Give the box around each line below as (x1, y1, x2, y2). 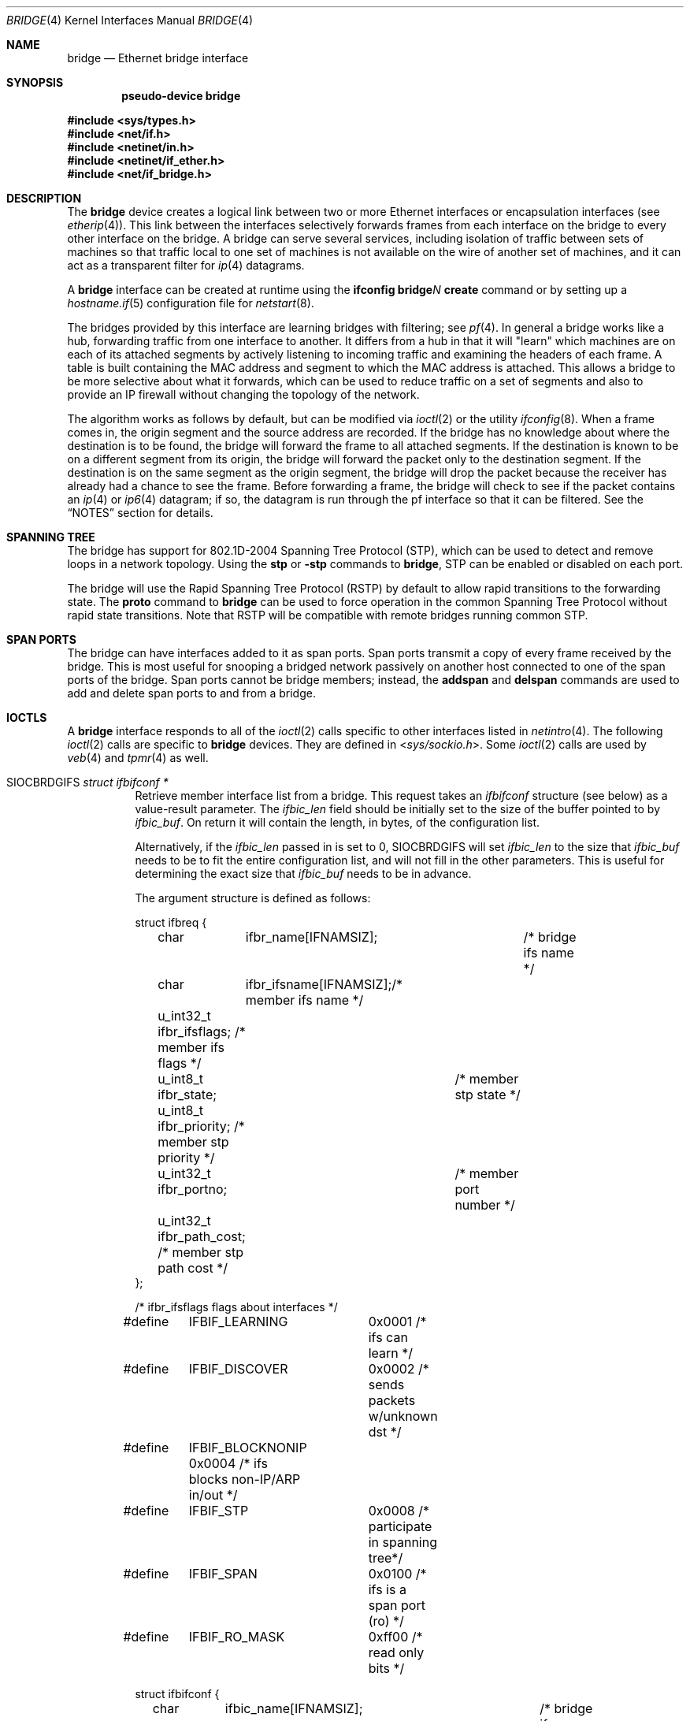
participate (368, 1518, 432, 1534)
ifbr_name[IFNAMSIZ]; (245, 929, 378, 945)
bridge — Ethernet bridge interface (67, 51, 249, 65)
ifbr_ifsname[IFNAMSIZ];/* (245, 976, 403, 992)
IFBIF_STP (188, 1503, 249, 1518)
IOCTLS (6, 711, 47, 724)
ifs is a (368, 1582, 406, 1597)
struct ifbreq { (135, 916, 207, 929)
